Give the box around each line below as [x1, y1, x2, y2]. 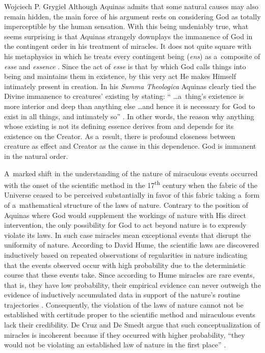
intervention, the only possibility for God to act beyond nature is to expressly [4, 220, 247, 230]
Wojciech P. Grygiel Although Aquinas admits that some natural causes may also [4, 1, 259, 11]
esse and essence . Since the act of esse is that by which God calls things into [4, 61, 246, 71]
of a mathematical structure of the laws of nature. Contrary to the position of [4, 199, 248, 210]
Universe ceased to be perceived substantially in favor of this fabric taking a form [4, 189, 260, 200]
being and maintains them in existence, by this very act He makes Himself [4, 71, 236, 82]
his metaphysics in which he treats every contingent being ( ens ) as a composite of [4, 50, 260, 61]
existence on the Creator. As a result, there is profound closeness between [4, 130, 235, 141]
